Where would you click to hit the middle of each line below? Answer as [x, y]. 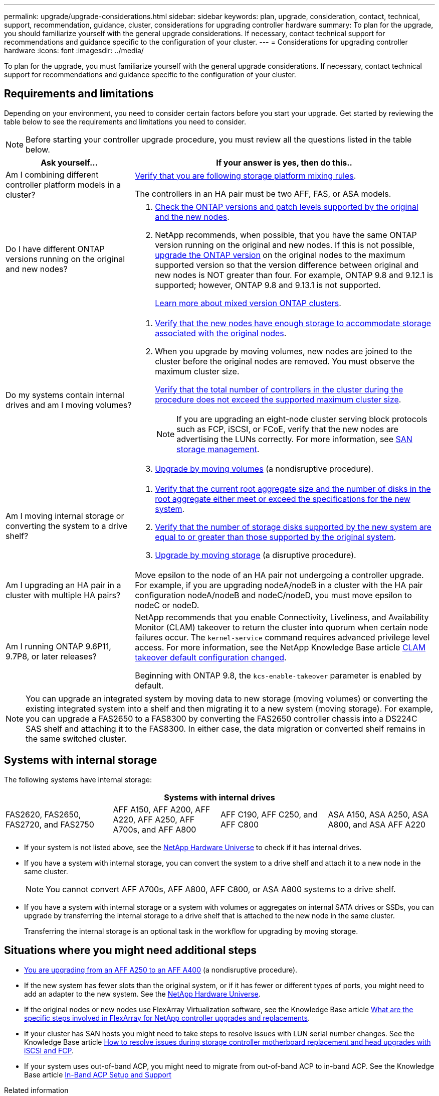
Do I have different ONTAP [55, 249]
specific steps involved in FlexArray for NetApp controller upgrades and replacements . [167, 1018]
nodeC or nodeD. [167, 605]
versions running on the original [65, 259]
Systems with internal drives [220, 797]
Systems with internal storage [81, 760]
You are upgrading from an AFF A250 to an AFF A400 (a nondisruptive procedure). [161, 970]
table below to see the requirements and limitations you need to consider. [125, 121]
